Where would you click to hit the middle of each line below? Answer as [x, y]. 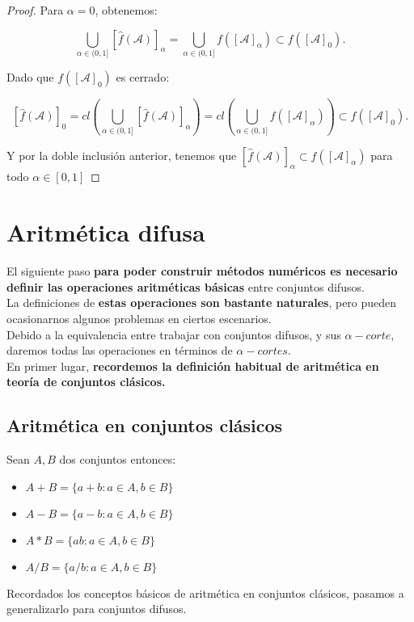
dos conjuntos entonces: [118, 459]
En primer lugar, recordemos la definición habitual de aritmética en [193, 366]
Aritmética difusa [106, 232]
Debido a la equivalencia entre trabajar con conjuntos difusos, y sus [174, 334]
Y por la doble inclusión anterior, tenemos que [122, 155]
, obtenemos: [126, 10]
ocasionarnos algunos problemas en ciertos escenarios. [139, 318]
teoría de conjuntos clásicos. [86, 382]
